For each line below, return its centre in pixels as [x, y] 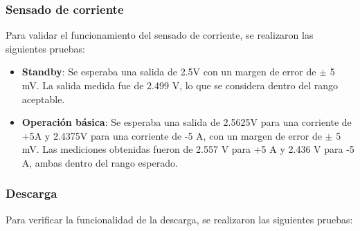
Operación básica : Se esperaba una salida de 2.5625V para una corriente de [187, 122]
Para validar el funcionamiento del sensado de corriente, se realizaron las [160, 35]
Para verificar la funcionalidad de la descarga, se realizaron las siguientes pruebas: [179, 219]
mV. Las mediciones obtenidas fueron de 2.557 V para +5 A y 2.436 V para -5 [188, 149]
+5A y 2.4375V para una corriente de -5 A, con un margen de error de [172, 135]
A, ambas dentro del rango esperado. [100, 162]
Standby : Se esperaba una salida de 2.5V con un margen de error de [169, 72]
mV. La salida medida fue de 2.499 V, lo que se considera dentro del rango [180, 85]
